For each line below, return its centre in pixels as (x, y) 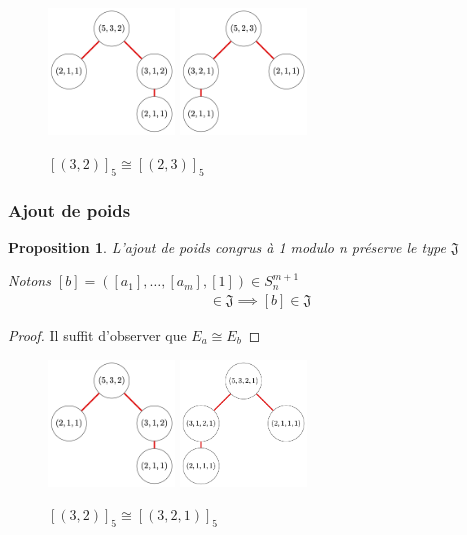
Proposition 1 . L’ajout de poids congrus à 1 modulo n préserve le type (227, 246)
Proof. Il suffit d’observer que (97, 335)
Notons (29, 280)
